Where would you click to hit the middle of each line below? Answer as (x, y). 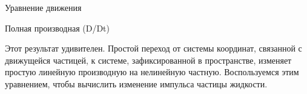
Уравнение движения (43, 7)
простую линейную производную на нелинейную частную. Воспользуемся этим (152, 72)
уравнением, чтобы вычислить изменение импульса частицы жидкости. (136, 83)
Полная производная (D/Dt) (58, 28)
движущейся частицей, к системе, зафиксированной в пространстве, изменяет (148, 60)
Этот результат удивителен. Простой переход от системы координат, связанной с (153, 48)
